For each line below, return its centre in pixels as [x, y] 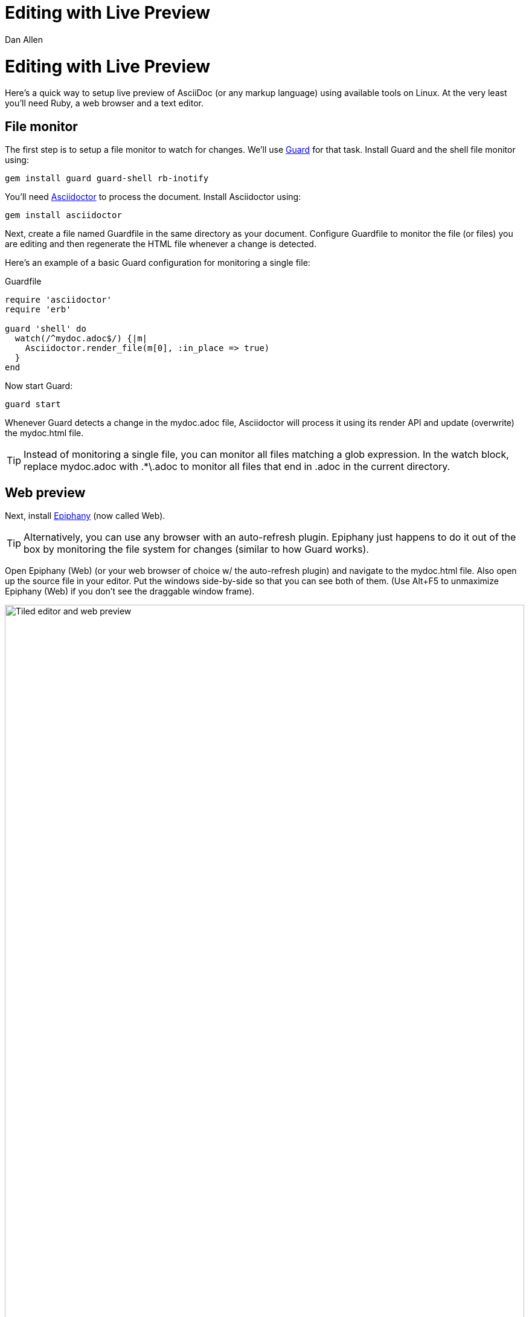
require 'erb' [38, 310]
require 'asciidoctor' [59, 300]
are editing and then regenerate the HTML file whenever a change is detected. [161, 244]
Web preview [45, 492]
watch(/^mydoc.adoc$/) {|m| [81, 339]
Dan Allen [24, 39]
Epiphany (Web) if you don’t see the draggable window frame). [130, 591]
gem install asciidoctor [63, 215]
